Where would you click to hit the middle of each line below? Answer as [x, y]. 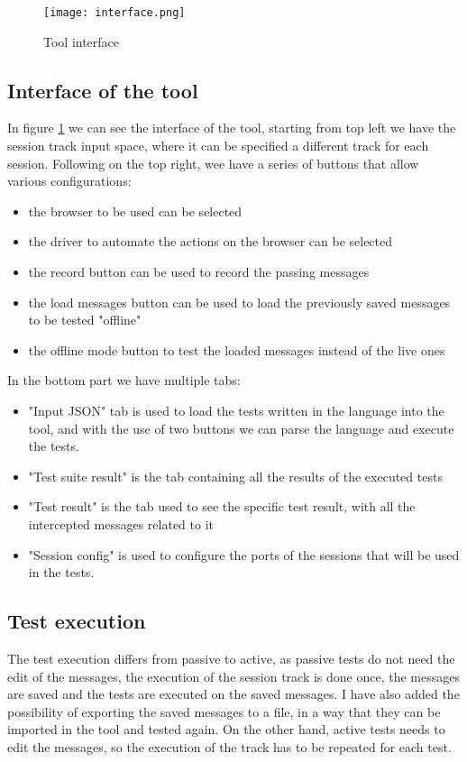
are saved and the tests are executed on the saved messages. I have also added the [233, 694]
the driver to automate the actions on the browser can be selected [211, 241]
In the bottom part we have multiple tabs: [124, 380]
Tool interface [82, 41]
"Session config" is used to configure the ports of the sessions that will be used [244, 554]
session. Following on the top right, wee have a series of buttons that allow [213, 163]
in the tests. [61, 572]
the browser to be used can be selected [135, 211]
